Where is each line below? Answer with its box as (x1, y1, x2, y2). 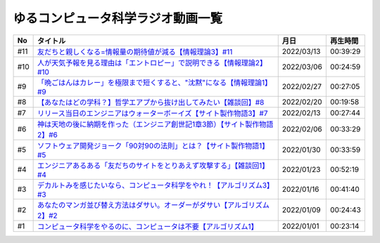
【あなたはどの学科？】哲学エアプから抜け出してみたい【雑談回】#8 (37, 97, 265, 107)
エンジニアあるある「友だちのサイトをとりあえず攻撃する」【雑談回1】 (37, 160, 270, 170)
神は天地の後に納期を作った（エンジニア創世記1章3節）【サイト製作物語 (37, 119, 274, 129)
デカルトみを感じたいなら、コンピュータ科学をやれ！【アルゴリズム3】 (37, 180, 274, 190)
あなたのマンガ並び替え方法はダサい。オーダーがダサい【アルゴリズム (37, 200, 270, 210)
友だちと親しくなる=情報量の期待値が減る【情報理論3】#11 (37, 46, 233, 56)
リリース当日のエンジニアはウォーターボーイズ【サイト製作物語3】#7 (37, 108, 268, 118)
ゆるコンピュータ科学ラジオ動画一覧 (13, 11, 223, 26)
